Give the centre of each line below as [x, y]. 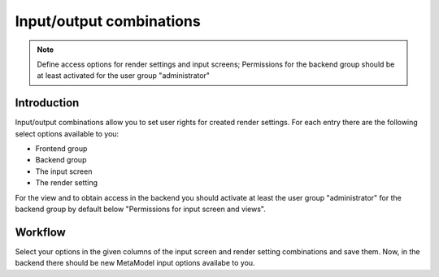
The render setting [66, 183]
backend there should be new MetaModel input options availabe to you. [135, 263]
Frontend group [61, 149]
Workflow [41, 232]
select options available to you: [67, 133]
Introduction [47, 103]
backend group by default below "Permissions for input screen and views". [140, 209]
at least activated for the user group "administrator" [124, 76]
